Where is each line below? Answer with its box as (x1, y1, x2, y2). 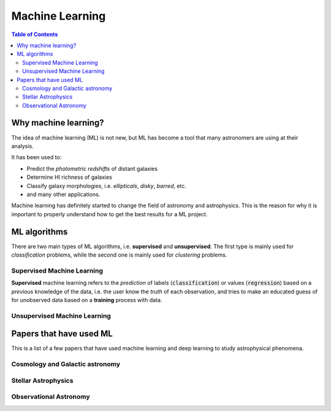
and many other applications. (26, 190, 101, 198)
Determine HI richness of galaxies (26, 173, 113, 181)
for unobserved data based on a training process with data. (11, 296, 162, 303)
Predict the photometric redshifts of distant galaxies (26, 165, 158, 172)
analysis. (11, 142, 34, 149)
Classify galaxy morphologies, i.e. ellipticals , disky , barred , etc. (26, 182, 187, 189)
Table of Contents (11, 31, 58, 38)
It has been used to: (11, 154, 62, 161)
